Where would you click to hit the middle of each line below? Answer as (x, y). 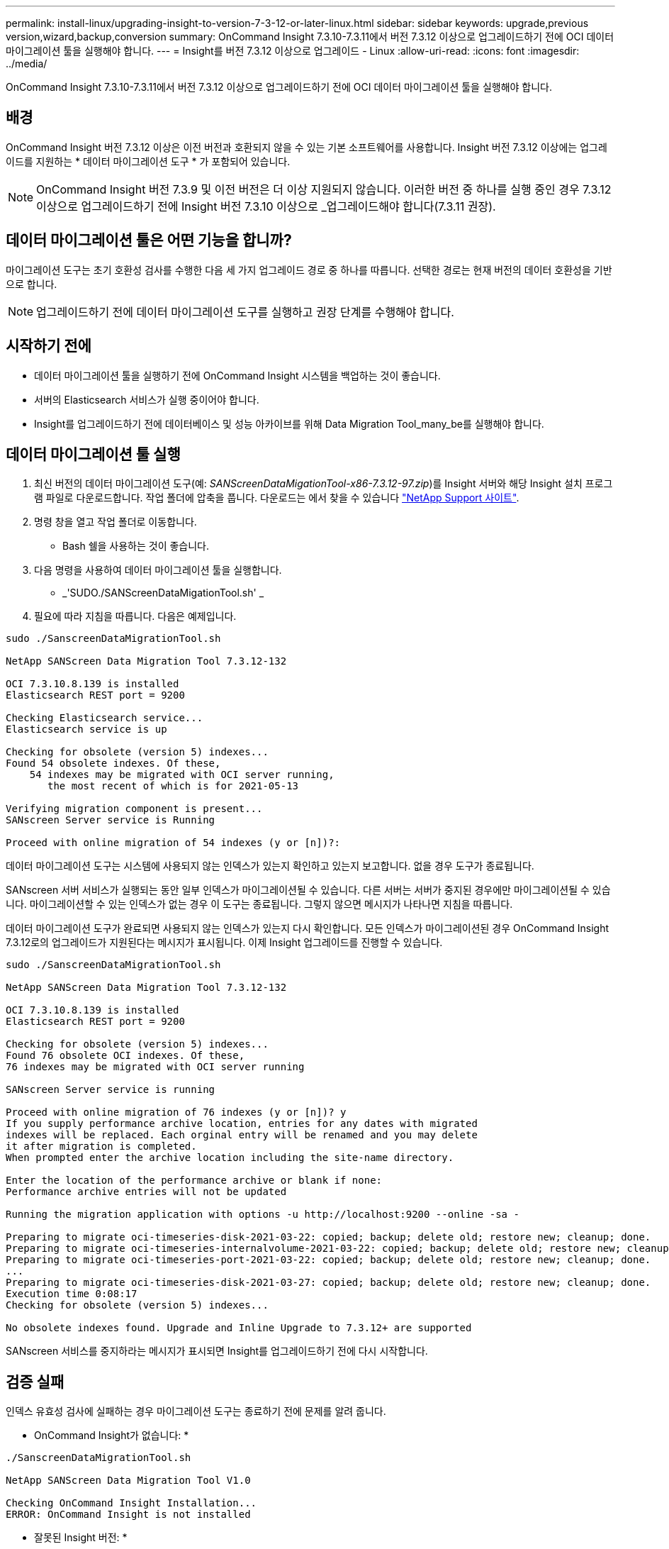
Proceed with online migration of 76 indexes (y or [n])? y (176, 1112)
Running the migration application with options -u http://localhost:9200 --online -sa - (263, 1215)
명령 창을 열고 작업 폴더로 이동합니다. (116, 522)
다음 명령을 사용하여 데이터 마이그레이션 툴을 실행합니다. (158, 570)
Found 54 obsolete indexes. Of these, (113, 764)
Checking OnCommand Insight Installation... (131, 1503)
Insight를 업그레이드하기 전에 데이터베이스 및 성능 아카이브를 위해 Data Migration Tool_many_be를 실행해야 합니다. (289, 423)
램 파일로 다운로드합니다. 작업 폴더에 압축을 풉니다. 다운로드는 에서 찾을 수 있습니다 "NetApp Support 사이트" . (277, 498)
